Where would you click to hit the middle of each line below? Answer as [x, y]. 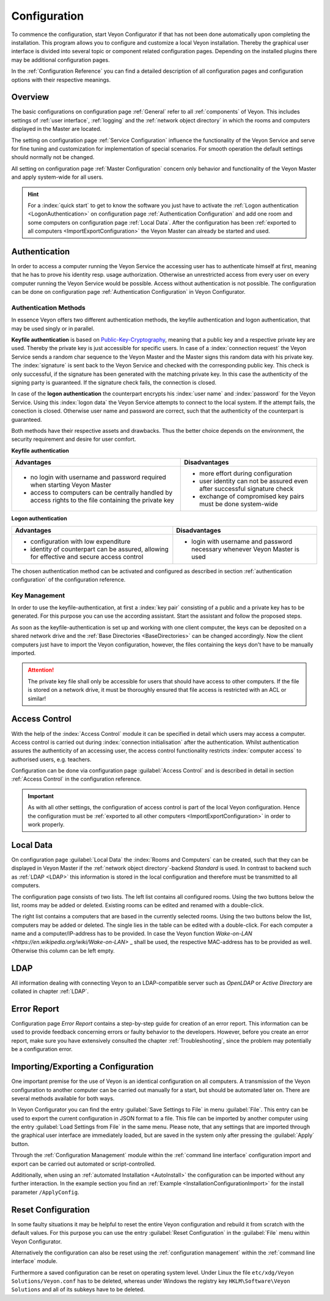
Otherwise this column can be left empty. [63, 950]
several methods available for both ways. [63, 1098]
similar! [37, 699]
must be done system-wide [239, 504]
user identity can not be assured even [254, 481]
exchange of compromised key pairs [252, 497]
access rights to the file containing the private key [102, 500]
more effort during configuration [246, 473]
